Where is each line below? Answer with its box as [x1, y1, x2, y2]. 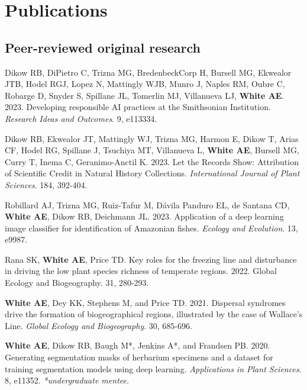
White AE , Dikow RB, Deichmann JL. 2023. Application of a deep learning [5, 210, 284, 223]
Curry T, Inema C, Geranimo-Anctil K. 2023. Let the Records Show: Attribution [5, 155, 299, 167]
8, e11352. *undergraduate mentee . [5, 374, 129, 386]
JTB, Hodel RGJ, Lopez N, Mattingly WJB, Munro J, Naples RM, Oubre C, [5, 78, 285, 90]
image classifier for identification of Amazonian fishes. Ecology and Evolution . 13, [5, 221, 298, 234]
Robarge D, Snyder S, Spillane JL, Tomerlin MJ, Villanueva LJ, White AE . [5, 89, 285, 101]
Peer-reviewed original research [5, 38, 201, 56]
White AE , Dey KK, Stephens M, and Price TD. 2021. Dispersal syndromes [5, 296, 286, 308]
